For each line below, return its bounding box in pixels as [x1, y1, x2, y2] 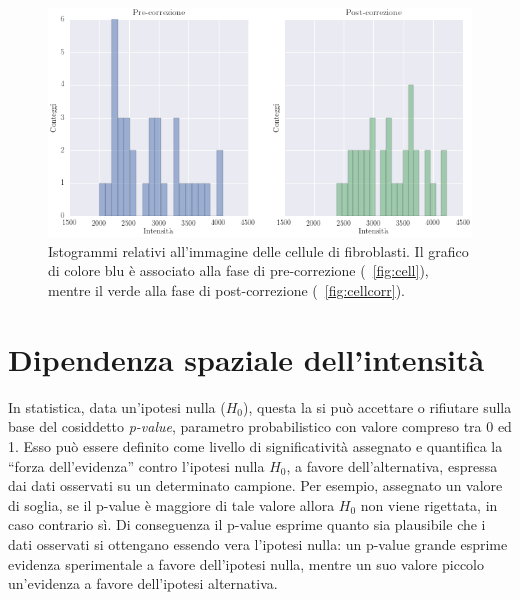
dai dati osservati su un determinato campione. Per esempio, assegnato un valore [8, 475, 503, 496]
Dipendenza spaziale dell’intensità [8, 338, 485, 379]
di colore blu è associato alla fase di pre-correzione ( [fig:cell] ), [48, 260, 429, 281]
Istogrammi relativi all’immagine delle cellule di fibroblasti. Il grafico [48, 240, 469, 261]
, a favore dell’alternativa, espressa [286, 455, 498, 476]
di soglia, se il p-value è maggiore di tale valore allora [8, 494, 335, 515]
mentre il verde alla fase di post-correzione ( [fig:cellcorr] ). [48, 280, 405, 301]
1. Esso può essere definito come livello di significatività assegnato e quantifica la [8, 435, 503, 456]
